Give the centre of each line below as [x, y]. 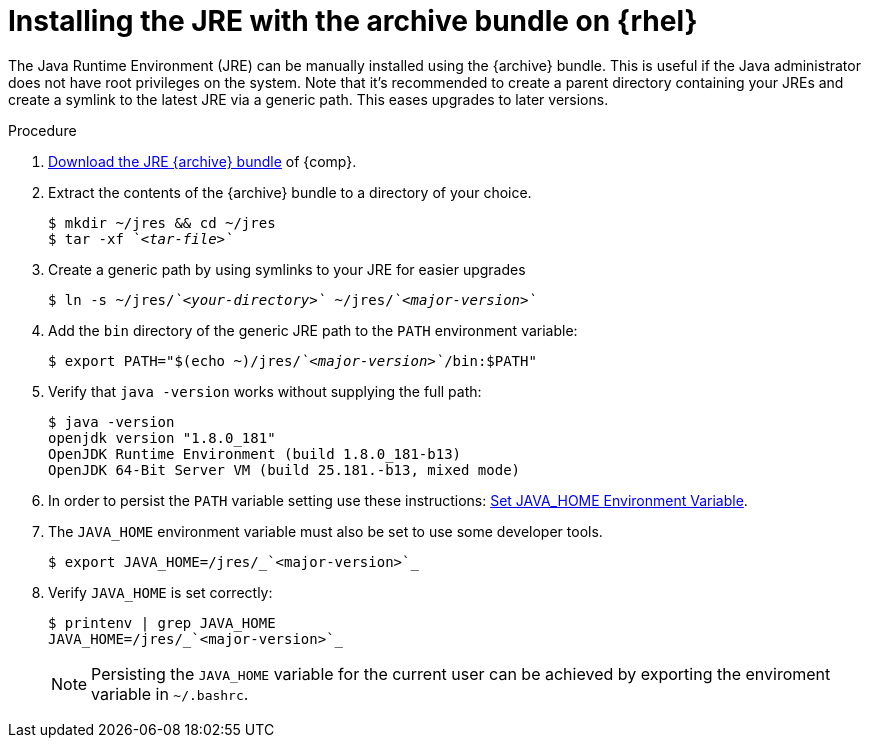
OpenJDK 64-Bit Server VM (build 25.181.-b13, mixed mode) [284, 469]
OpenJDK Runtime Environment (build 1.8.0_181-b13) [255, 453]
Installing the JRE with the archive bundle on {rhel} [353, 21]
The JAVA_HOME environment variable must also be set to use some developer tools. [325, 531]
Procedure [42, 130]
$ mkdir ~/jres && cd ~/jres [162, 222]
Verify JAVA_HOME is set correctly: [160, 592]
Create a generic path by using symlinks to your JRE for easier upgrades [287, 269]
